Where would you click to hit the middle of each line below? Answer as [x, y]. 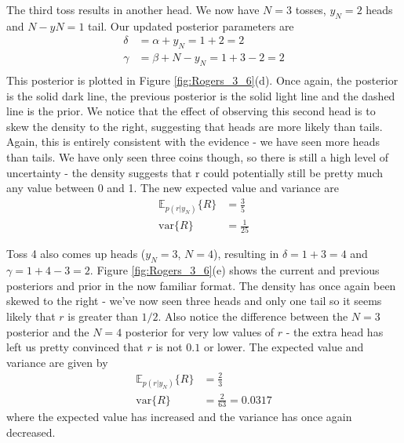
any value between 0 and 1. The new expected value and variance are [173, 188]
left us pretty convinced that [75, 347]
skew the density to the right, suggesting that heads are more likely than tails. [195, 126]
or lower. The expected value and [284, 347]
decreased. [31, 432]
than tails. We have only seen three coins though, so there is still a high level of [198, 157]
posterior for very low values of [200, 331]
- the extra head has [335, 331]
